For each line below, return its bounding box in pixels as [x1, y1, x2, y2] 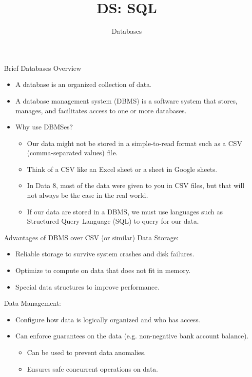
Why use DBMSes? [15, 122, 73, 132]
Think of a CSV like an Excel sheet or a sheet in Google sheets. [27, 164, 217, 174]
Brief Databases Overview [4, 63, 81, 73]
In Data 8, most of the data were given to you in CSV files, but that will [27, 180, 245, 190]
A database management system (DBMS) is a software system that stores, [15, 95, 238, 105]
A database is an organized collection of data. [15, 79, 152, 89]
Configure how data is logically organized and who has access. [15, 314, 200, 324]
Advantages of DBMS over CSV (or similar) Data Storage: [4, 232, 179, 242]
